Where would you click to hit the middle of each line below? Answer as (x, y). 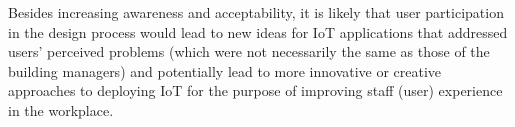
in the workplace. (61, 109)
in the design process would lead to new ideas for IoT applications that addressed (258, 31)
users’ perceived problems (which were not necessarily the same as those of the (249, 51)
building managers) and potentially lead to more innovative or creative (225, 70)
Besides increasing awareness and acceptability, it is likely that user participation (256, 12)
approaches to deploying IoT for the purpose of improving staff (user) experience (255, 90)
